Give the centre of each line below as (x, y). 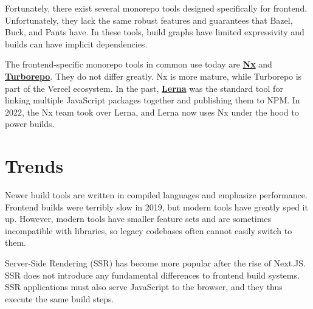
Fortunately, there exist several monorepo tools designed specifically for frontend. (156, 8)
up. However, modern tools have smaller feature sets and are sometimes (138, 219)
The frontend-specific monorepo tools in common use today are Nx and (139, 64)
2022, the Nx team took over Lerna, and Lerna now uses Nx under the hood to (152, 112)
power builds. (30, 124)
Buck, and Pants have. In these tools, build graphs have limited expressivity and (155, 32)
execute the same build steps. (60, 298)
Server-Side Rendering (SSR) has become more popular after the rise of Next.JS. (155, 263)
